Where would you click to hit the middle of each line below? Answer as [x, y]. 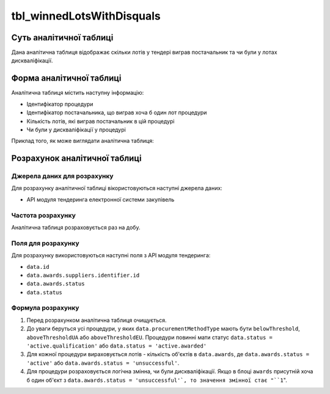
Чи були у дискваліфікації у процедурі [76, 130]
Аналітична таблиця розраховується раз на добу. [76, 227]
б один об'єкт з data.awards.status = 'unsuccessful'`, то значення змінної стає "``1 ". [157, 380]
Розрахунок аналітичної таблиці [76, 159]
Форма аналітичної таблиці [66, 78]
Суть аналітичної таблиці [62, 38]
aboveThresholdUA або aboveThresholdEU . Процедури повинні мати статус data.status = [150, 337]
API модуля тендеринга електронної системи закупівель [101, 199]
